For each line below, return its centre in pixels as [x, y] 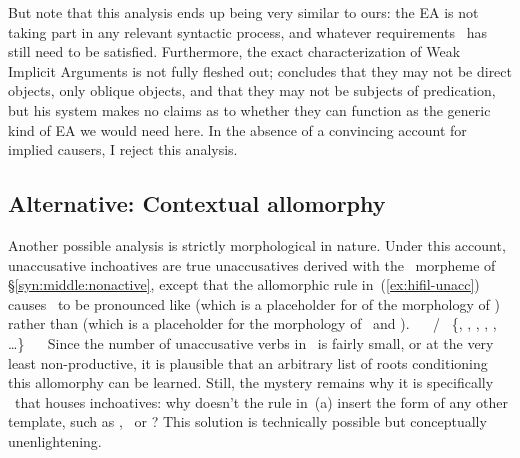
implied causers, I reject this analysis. [123, 149]
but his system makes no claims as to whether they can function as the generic [249, 109]
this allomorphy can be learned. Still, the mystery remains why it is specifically [251, 382]
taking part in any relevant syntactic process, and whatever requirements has [247, 31]
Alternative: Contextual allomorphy [197, 203]
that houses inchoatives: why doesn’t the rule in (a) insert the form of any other [261, 401]
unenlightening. [55, 440]
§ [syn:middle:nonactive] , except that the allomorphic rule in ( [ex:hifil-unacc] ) [244, 284]
